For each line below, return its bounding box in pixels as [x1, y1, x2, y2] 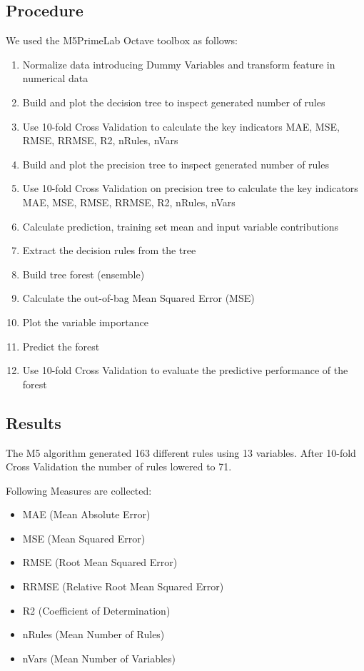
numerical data [22, 71, 89, 86]
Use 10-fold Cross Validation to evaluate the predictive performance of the [22, 363, 348, 378]
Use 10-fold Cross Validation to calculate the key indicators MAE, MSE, [22, 118, 340, 133]
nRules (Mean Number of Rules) [22, 627, 165, 642]
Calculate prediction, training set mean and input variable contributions [22, 218, 338, 233]
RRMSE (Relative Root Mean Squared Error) [22, 579, 224, 594]
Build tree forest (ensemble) [22, 266, 145, 281]
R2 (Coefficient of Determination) [22, 602, 171, 617]
